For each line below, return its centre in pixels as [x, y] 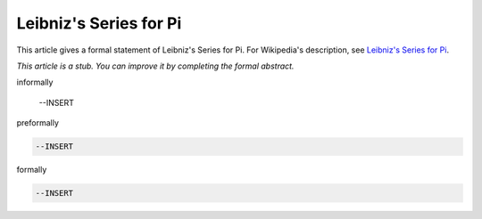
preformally [38, 123]
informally [35, 82]
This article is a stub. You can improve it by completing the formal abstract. [155, 66]
